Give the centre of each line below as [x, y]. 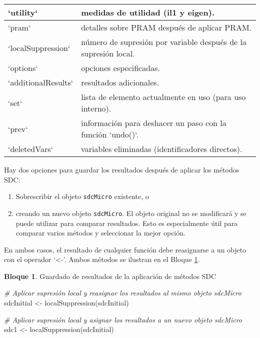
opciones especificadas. [120, 68]
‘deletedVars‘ [30, 149]
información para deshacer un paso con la [154, 123]
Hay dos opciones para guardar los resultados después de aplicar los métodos [122, 169]
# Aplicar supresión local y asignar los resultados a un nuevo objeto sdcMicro [123, 319]
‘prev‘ [18, 128]
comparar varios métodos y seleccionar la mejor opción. [100, 233]
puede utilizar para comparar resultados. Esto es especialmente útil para [127, 223]
